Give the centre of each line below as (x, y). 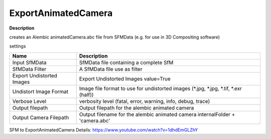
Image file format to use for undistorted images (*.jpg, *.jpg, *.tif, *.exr (161, 88)
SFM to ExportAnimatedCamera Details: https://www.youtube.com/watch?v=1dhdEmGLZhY (104, 129)
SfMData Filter (29, 69)
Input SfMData (29, 62)
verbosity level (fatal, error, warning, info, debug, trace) (145, 101)
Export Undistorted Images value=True (125, 78)
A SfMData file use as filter (111, 69)
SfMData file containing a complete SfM (126, 62)
